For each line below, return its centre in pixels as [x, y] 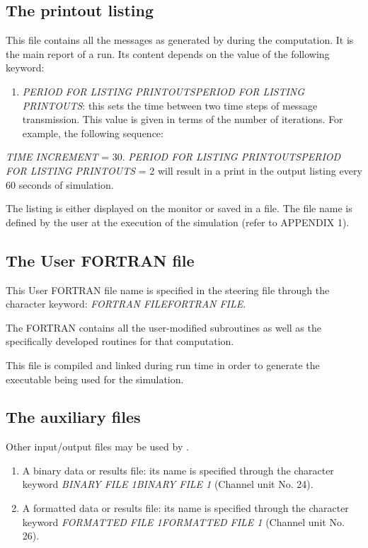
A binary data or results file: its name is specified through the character [178, 470]
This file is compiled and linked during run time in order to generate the [163, 365]
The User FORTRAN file [100, 260]
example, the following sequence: [93, 133]
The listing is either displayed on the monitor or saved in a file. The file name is [179, 208]
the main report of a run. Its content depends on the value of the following [168, 53]
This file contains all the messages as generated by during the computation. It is [180, 40]
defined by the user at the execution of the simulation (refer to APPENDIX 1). [178, 222]
